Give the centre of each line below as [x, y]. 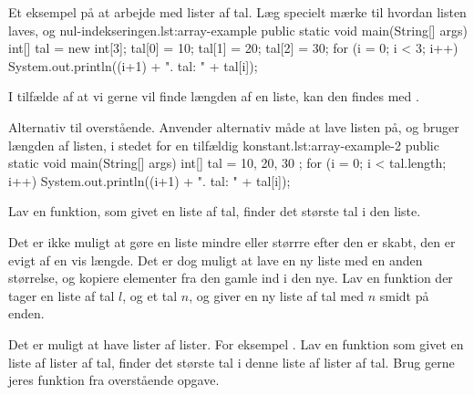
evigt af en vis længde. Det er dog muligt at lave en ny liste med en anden [216, 260]
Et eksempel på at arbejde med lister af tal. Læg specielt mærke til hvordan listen [237, 12]
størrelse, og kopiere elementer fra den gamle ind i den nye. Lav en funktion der [231, 278]
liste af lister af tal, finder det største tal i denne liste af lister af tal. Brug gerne [232, 362]
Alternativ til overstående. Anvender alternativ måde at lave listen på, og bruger [234, 126]
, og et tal [150, 295]
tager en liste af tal [62, 295]
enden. [26, 313]
